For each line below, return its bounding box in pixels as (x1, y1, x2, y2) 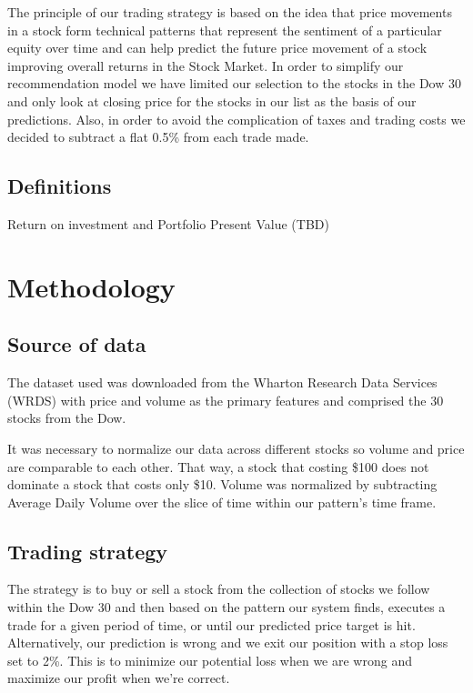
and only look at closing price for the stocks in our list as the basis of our (7, 91, 417, 110)
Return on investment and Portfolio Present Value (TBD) (7, 214, 329, 233)
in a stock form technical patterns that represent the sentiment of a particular (7, 20, 442, 39)
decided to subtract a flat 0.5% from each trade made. (7, 127, 309, 146)
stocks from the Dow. (7, 408, 126, 427)
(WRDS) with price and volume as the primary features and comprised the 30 (7, 390, 444, 409)
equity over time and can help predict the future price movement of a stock (7, 38, 428, 57)
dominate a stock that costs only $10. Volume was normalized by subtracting (7, 475, 438, 494)
